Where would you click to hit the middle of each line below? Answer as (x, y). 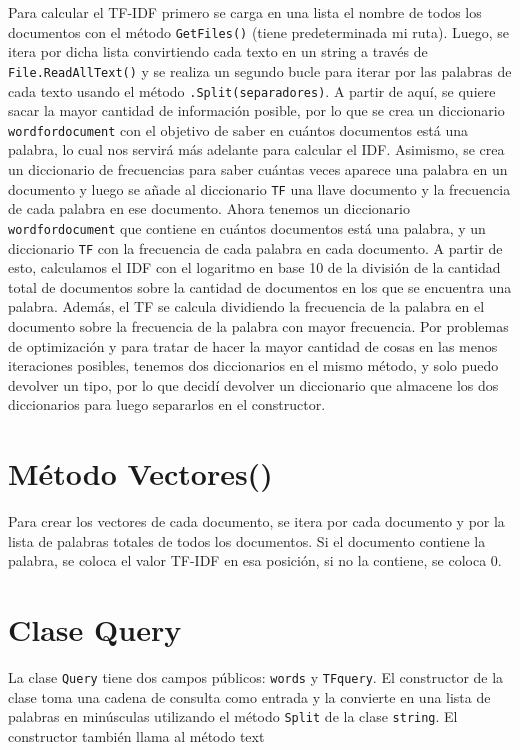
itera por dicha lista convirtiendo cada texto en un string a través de (218, 51)
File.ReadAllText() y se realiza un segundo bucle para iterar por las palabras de (260, 70)
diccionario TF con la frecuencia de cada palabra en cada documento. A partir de (255, 247)
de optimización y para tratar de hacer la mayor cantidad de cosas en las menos (253, 345)
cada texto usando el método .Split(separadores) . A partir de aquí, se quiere (252, 90)
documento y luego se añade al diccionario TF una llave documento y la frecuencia (259, 188)
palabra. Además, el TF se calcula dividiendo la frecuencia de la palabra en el (246, 306)
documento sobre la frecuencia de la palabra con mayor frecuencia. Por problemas (258, 325)
